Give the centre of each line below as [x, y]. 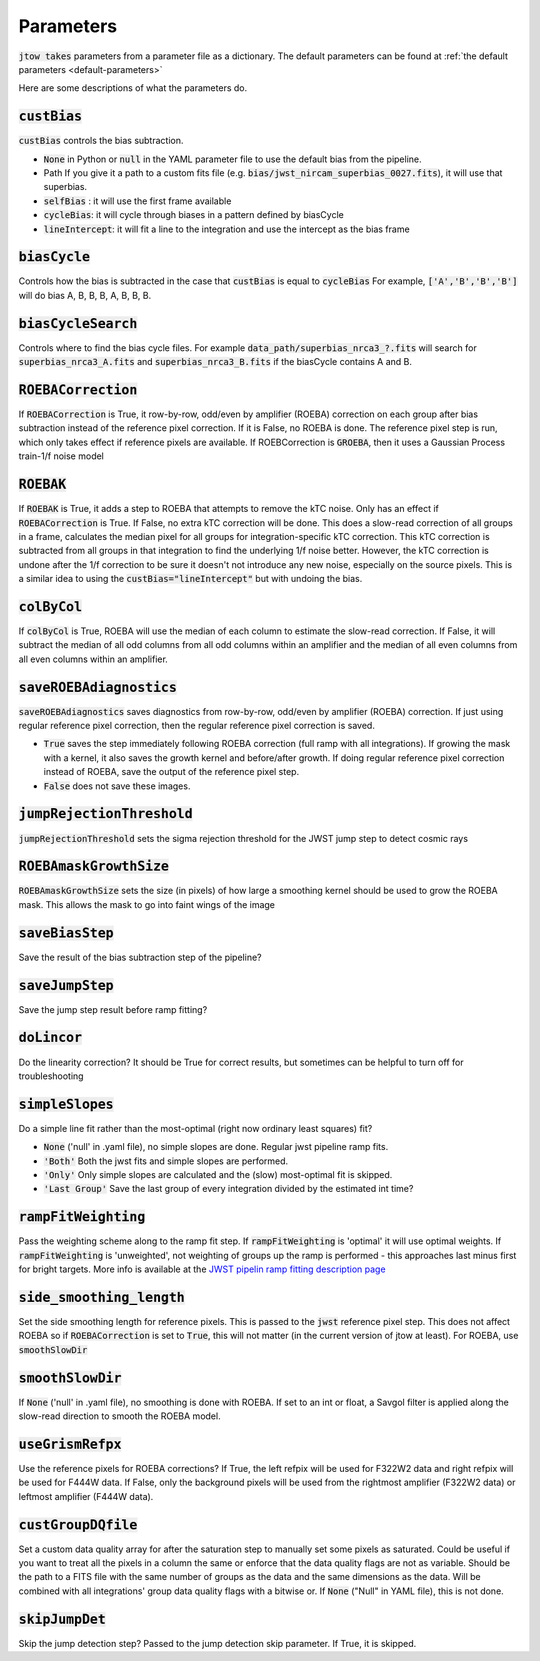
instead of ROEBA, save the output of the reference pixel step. [171, 772]
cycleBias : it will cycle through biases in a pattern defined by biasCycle [193, 215]
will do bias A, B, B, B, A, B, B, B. [85, 295]
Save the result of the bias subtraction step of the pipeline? [140, 957]
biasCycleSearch [78, 323]
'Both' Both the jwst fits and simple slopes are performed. [166, 1161]
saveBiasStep [66, 933]
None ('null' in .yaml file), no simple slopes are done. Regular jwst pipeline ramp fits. [216, 1147]
